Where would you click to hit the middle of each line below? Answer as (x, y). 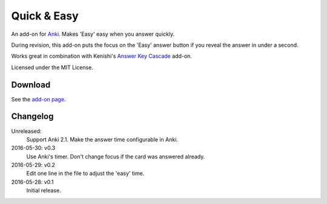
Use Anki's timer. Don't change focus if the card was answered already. (116, 156)
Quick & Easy (45, 16)
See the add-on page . (38, 99)
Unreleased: (26, 131)
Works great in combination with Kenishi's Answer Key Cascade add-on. (101, 56)
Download (31, 85)
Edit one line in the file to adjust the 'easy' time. (85, 174)
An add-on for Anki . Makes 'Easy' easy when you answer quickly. (93, 34)
